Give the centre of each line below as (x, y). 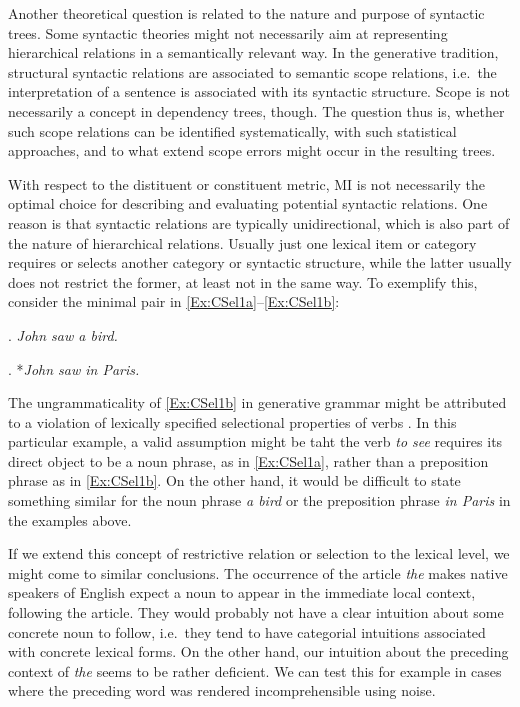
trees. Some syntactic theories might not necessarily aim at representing (228, 32)
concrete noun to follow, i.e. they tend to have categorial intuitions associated (247, 631)
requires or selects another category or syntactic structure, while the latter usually (260, 262)
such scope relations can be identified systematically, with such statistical (232, 130)
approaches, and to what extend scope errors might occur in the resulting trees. (252, 150)
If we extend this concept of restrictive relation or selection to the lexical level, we (259, 553)
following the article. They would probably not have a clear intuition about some (256, 612)
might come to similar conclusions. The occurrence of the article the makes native (258, 572)
